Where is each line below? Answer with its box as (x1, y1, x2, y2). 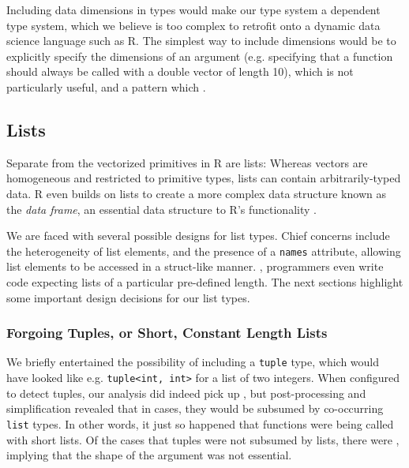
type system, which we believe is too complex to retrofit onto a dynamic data (6, 17, 381, 33)
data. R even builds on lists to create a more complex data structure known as (6, 185, 386, 201)
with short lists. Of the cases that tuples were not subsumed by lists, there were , (6, 431, 400, 447)
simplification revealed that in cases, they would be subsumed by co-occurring (6, 400, 384, 417)
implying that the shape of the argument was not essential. (6, 447, 292, 463)
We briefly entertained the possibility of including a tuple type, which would (6, 354, 380, 370)
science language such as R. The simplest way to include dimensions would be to (6, 32, 396, 49)
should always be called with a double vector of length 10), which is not (6, 63, 354, 80)
